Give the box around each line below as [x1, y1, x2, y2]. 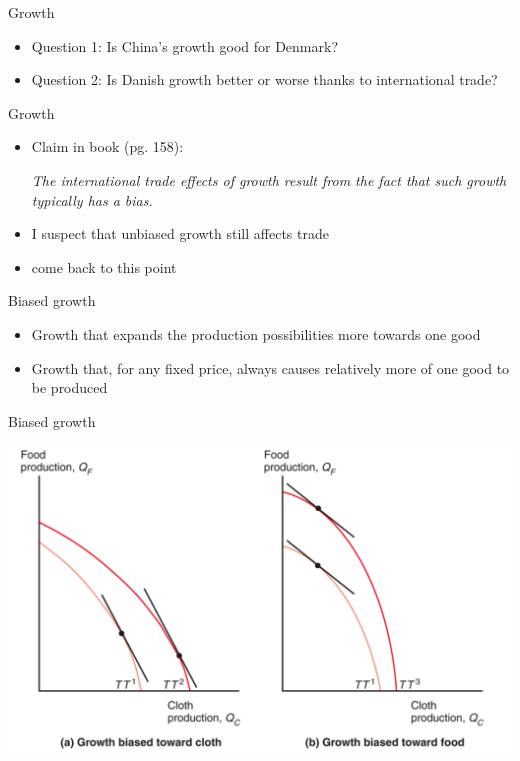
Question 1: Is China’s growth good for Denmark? [31, 35, 339, 56]
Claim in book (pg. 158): [31, 136, 184, 157]
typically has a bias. [31, 189, 153, 210]
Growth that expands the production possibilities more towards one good [31, 323, 481, 344]
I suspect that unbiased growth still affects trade [31, 223, 329, 244]
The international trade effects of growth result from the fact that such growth [31, 169, 507, 190]
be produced [31, 377, 108, 398]
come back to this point [31, 256, 177, 277]
